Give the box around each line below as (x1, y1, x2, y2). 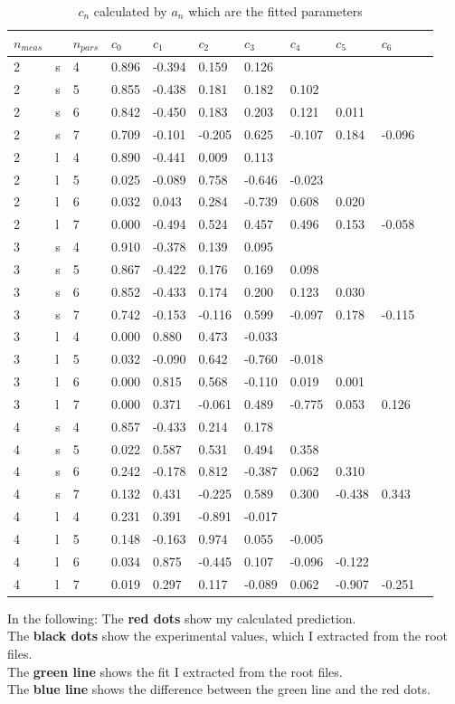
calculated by (93, 2, 167, 20)
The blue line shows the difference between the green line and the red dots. (7, 680, 431, 699)
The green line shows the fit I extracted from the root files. (7, 661, 343, 680)
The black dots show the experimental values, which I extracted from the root (7, 626, 449, 645)
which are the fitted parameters (188, 2, 363, 20)
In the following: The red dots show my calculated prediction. (7, 608, 356, 627)
